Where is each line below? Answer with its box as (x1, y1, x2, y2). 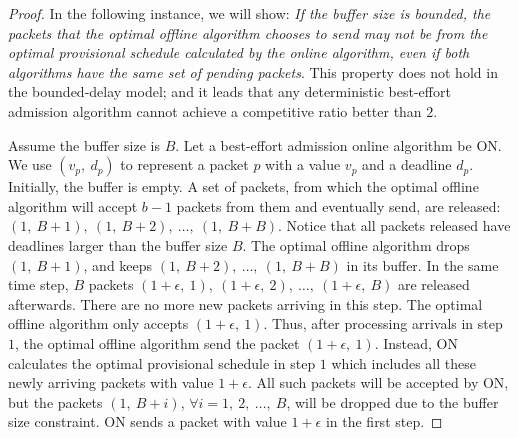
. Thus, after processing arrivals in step (263, 313, 503, 334)
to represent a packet (120, 154, 249, 175)
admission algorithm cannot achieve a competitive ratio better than (8, 100, 422, 121)
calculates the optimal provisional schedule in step (8, 352, 316, 373)
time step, (8, 274, 69, 295)
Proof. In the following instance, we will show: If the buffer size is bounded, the (8, 3, 491, 23)
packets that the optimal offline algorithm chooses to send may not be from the (8, 22, 488, 43)
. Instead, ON (374, 332, 458, 353)
